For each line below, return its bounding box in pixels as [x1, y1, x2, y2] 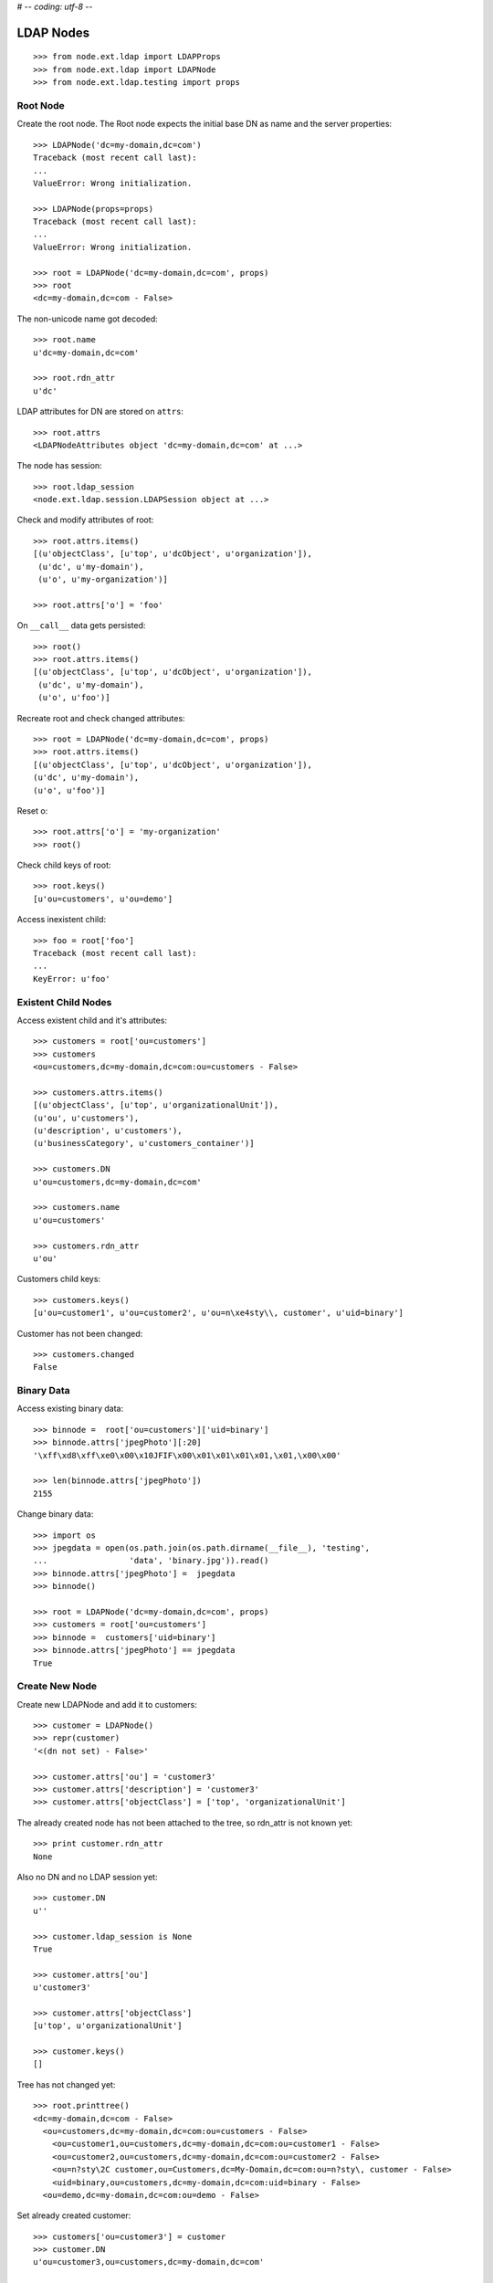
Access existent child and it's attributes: [16, 1015, 168, 1026]
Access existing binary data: [16, 1403, 123, 1415]
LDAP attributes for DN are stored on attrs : [16, 406, 184, 417]
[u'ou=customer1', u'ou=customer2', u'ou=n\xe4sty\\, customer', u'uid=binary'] [33, 1308, 404, 1319]
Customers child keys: [16, 1274, 100, 1285]
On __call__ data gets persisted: [16, 620, 146, 631]
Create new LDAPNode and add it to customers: [16, 1699, 198, 1710]
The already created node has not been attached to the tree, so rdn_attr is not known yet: [16, 1817, 353, 1828]
